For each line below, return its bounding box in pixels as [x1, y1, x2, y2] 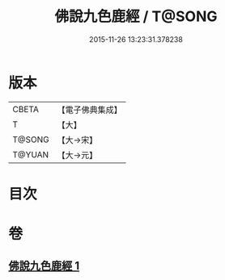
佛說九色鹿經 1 [8, 259, 80, 273]
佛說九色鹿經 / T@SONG [54, 7, 218, 26]
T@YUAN [12, 148, 49, 160]
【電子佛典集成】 [57, 104, 123, 115]
